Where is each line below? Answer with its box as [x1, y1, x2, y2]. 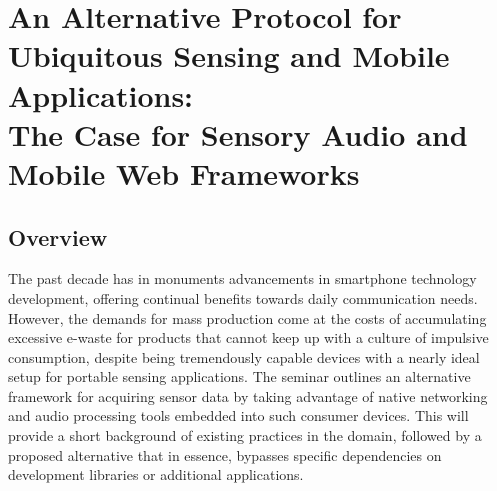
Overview [8, 221, 108, 252]
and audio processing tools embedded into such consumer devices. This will [8, 405, 469, 426]
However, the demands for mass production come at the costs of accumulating [8, 307, 487, 328]
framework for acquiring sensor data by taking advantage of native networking [8, 385, 488, 406]
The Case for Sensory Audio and [8, 113, 468, 154]
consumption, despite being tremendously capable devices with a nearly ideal [8, 346, 480, 367]
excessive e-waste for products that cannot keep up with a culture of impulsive [8, 327, 489, 348]
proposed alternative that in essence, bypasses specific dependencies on [8, 444, 442, 465]
